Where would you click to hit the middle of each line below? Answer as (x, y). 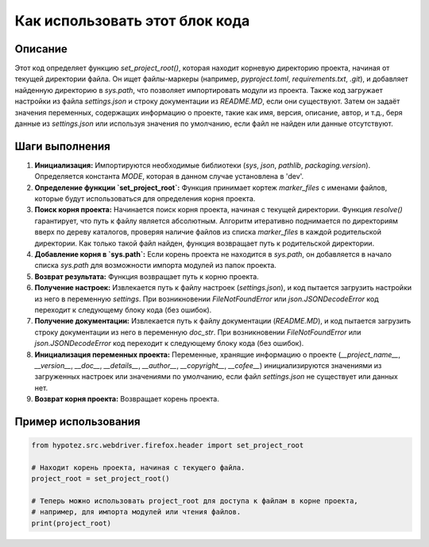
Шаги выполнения (62, 146)
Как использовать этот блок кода (132, 21)
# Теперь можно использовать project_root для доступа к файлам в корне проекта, (195, 501)
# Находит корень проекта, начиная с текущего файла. (138, 467)
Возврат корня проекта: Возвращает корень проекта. (127, 399)
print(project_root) (71, 523)
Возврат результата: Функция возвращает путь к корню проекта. (147, 276)
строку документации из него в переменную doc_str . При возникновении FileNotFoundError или (198, 332)
